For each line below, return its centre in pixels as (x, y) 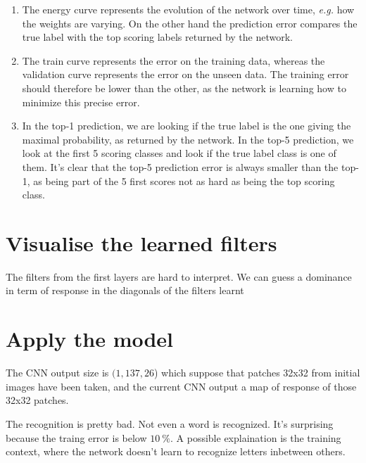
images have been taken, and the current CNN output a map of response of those (181, 386)
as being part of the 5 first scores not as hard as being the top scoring (184, 180)
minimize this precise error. (81, 102)
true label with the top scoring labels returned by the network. (157, 37)
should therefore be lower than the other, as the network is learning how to (184, 88)
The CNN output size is (57, 373)
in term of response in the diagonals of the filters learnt (125, 290)
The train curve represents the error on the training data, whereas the (173, 60)
